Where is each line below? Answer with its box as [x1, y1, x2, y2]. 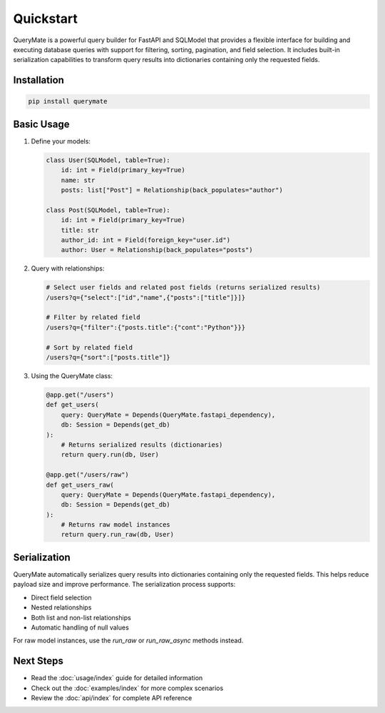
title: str [61, 226, 99, 234]
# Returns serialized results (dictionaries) [61, 440, 223, 449]
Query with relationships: [31, 264, 105, 273]
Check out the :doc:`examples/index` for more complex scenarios [31, 684, 224, 692]
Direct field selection [31, 593, 92, 602]
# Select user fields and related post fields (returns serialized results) [46, 283, 321, 292]
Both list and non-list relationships [31, 613, 131, 622]
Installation [13, 74, 64, 86]
